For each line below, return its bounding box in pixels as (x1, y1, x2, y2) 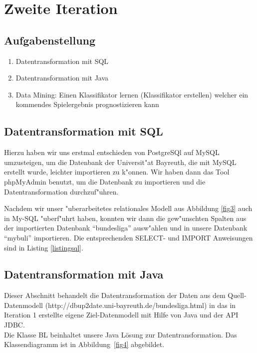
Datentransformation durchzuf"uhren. (4, 186, 119, 196)
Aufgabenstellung (4, 32, 96, 47)
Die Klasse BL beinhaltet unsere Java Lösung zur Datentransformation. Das (4, 329, 237, 339)
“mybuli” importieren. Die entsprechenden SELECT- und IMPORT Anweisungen (4, 232, 253, 242)
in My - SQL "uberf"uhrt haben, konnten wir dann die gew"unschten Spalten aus (4, 212, 247, 223)
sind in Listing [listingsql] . (4, 242, 83, 252)
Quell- (228, 290, 247, 300)
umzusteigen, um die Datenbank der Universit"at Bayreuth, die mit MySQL (4, 156, 237, 167)
